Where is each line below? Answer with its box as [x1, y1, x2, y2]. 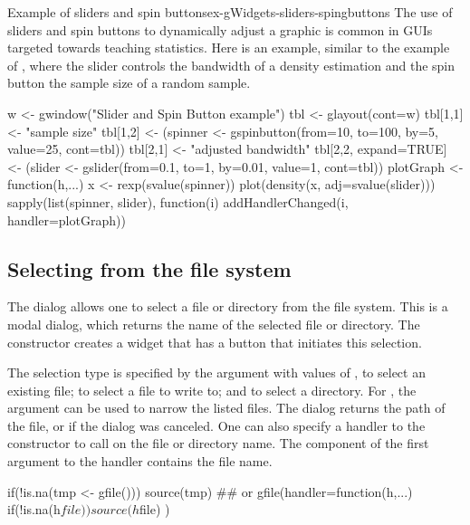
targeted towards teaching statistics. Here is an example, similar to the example [7, 38, 450, 57]
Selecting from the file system [7, 254, 292, 282]
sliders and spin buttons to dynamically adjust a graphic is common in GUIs [7, 20, 433, 39]
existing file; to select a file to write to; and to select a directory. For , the [7, 380, 417, 399]
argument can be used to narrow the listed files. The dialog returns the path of [7, 398, 446, 417]
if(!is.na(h [7, 500, 61, 519]
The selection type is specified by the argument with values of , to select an [7, 363, 426, 382]
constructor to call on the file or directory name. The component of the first [7, 434, 429, 453]
